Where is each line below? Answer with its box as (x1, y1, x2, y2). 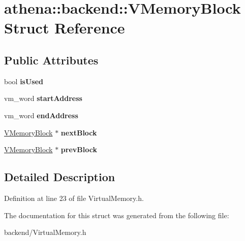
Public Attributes (4, 52, 99, 67)
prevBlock (60, 144, 97, 155)
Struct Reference (4, 17, 125, 38)
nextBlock (60, 127, 97, 137)
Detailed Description (4, 169, 115, 185)
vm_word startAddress (4, 93, 82, 104)
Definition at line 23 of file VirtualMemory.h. (4, 192, 144, 203)
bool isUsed (4, 76, 44, 86)
